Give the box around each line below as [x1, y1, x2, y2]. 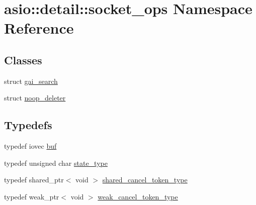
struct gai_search [4, 75, 58, 86]
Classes [4, 52, 42, 67]
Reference [4, 18, 74, 38]
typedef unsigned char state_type [4, 157, 108, 168]
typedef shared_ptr [4, 174, 64, 185]
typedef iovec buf [4, 141, 57, 151]
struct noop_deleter [4, 92, 66, 103]
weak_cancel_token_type [98, 191, 178, 201]
